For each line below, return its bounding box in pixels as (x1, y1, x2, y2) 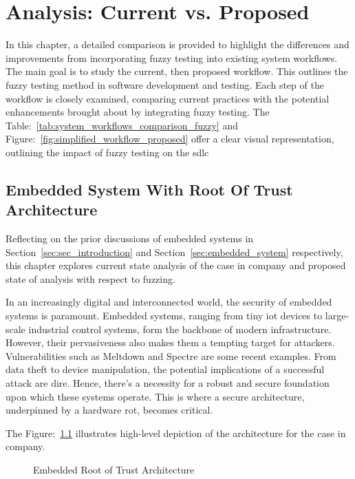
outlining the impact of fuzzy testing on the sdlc (6, 145, 209, 159)
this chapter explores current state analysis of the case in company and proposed (6, 258, 346, 273)
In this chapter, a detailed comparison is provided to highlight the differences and (6, 37, 349, 52)
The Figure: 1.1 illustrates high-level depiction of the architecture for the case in (6, 425, 346, 440)
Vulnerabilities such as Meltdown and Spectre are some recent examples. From (6, 348, 336, 363)
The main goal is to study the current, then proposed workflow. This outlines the (6, 64, 348, 78)
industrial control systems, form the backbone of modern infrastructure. (28, 321, 332, 336)
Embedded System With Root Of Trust (6, 178, 293, 200)
